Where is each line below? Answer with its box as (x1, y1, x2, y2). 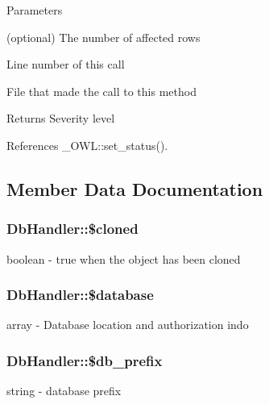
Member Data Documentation (6, 176, 263, 201)
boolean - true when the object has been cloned (6, 250, 241, 267)
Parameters (6, 2, 63, 18)
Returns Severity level (6, 110, 115, 127)
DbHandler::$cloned (6, 219, 139, 239)
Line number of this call (6, 56, 125, 73)
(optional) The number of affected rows (6, 28, 201, 45)
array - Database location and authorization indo (6, 316, 249, 333)
